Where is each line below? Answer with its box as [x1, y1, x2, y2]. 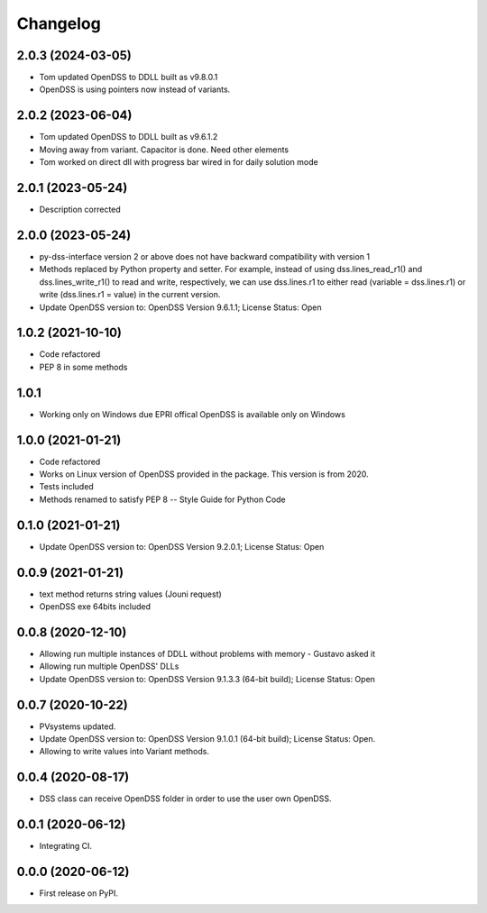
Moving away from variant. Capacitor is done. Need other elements [39, 144, 289, 155]
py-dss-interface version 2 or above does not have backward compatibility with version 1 [39, 251, 370, 261]
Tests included [39, 481, 94, 492]
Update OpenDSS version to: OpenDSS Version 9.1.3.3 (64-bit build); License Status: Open [39, 673, 376, 684]
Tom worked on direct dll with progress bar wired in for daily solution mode [39, 157, 319, 168]
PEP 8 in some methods [39, 361, 128, 372]
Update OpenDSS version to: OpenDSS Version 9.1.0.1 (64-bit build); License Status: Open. [39, 733, 376, 744]
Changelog [16, 14, 101, 33]
